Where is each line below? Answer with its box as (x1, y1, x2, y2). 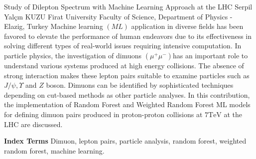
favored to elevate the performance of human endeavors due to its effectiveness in (4, 30, 252, 41)
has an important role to (172, 50, 248, 60)
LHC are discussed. (4, 119, 63, 129)
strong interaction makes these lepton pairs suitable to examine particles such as (4, 70, 250, 80)
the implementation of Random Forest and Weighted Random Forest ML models (4, 99, 251, 110)
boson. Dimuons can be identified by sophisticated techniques (46, 80, 234, 90)
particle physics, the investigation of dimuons (4, 50, 142, 60)
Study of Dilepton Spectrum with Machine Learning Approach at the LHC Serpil (4, 1, 253, 11)
